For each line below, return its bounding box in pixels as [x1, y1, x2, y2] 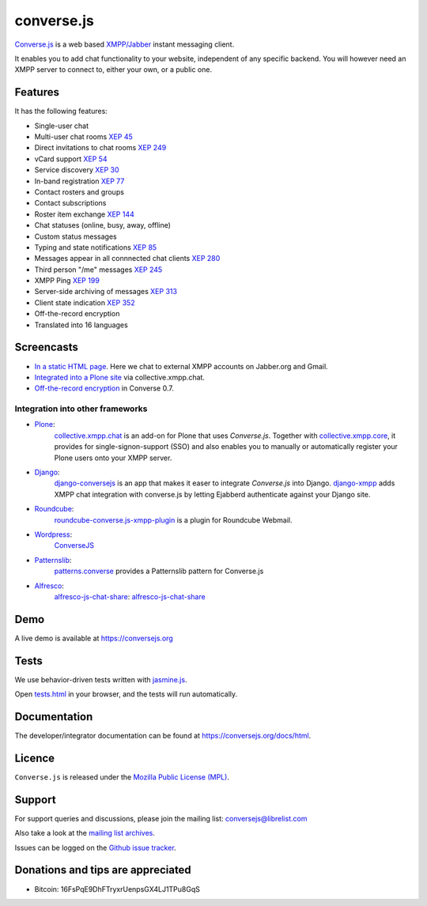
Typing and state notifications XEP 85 [34, 242, 157, 252]
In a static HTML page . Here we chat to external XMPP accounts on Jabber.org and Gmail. [34, 361, 328, 371]
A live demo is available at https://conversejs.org [14, 633, 173, 643]
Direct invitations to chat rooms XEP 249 [34, 143, 167, 153]
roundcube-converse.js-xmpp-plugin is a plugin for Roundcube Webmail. [54, 515, 293, 525]
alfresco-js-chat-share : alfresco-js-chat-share [54, 591, 206, 601]
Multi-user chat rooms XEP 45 [34, 132, 134, 142]
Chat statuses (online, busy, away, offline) [34, 221, 172, 230]
